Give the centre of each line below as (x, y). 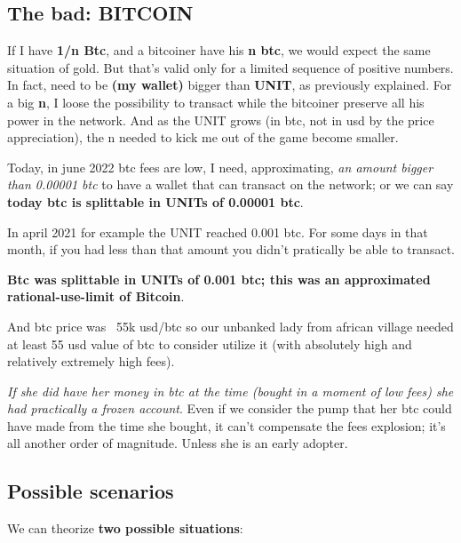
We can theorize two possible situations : (125, 528)
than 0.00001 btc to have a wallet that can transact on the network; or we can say (230, 184)
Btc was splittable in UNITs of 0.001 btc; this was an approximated (219, 279)
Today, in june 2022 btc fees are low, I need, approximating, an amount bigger (220, 167)
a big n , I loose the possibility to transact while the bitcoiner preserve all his (216, 102)
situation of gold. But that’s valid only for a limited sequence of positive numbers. (230, 67)
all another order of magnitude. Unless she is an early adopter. (178, 443)
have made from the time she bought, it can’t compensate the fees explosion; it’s (227, 425)
